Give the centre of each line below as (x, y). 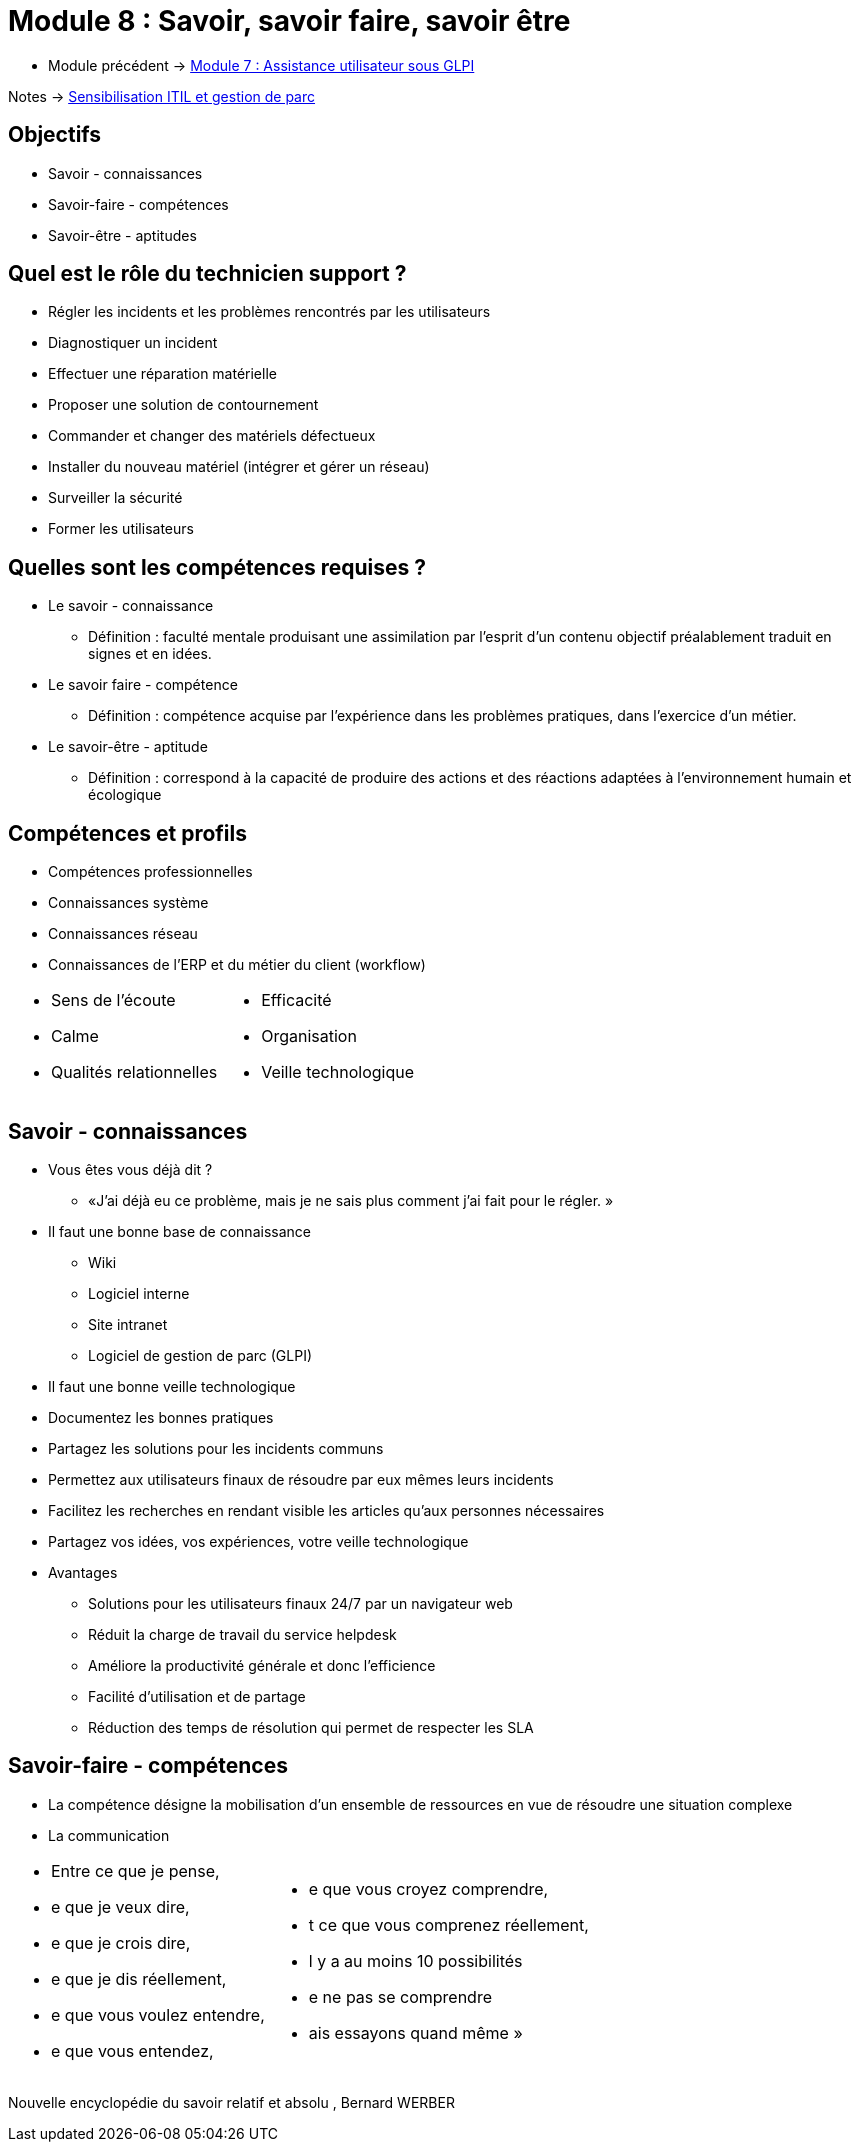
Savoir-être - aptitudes (122, 235)
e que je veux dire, (120, 1906)
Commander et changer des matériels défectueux (212, 436)
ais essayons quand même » (415, 2032)
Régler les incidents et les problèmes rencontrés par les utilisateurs (269, 312)
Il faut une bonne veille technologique (172, 1386)
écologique (125, 795)
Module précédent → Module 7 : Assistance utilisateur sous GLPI (261, 65)
